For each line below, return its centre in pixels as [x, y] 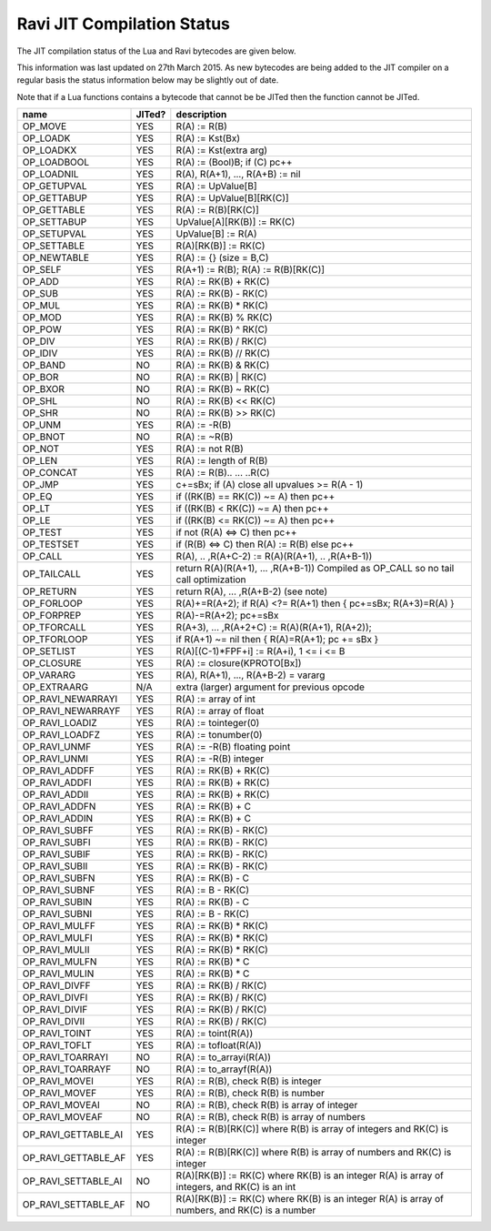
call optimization [211, 580]
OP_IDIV [40, 353]
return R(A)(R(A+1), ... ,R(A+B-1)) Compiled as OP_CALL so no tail [315, 569]
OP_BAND [44, 366]
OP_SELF [42, 270]
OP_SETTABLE [54, 246]
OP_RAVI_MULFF [59, 926]
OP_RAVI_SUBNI [57, 914]
